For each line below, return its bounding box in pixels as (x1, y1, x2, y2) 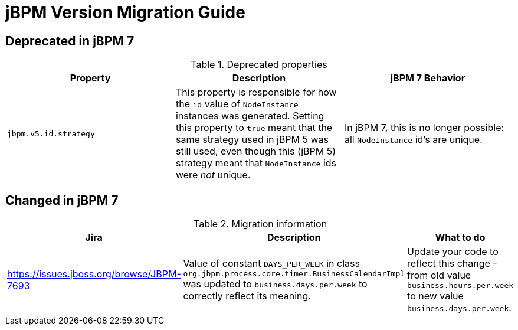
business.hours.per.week (407, 281, 514, 290)
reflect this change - (407, 257, 497, 270)
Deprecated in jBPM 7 (5, 33, 135, 48)
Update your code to (407, 246, 499, 258)
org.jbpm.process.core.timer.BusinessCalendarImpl (183, 269, 405, 279)
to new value (407, 290, 464, 302)
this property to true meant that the (175, 122, 333, 134)
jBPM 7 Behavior (390, 72, 465, 84)
